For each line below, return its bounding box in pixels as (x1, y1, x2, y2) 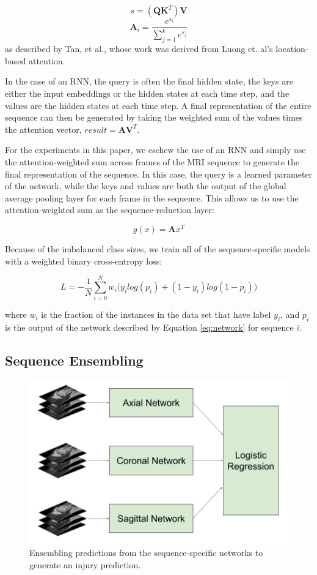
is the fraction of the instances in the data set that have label (41, 308, 271, 321)
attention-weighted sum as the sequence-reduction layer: (5, 203, 214, 216)
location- (275, 42, 308, 55)
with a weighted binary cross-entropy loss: (5, 254, 162, 267)
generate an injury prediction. (29, 558, 141, 571)
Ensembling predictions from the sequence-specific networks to (29, 546, 263, 559)
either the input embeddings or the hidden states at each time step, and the (5, 87, 290, 100)
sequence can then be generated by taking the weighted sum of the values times (5, 111, 303, 124)
